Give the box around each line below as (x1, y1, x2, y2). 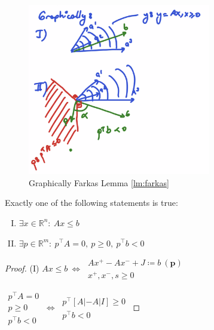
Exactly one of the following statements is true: (5, 196, 178, 209)
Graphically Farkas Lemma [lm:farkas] (29, 176, 169, 189)
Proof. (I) (5, 262, 39, 275)
